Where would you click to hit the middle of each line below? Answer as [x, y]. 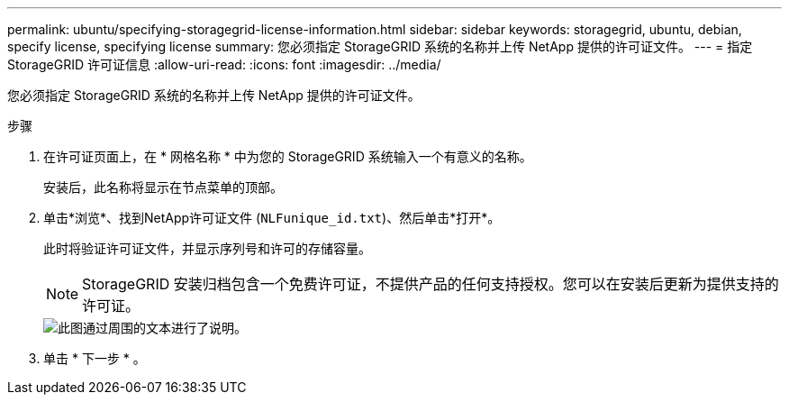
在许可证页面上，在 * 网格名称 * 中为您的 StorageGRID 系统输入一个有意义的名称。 [288, 156]
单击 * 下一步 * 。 [95, 358]
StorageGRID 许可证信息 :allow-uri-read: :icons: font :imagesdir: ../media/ [224, 64]
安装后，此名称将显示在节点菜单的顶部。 [163, 187]
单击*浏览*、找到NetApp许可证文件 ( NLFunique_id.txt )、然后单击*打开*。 [272, 218]
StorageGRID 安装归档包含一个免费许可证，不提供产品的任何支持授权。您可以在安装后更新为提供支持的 [431, 284]
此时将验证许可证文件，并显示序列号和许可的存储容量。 [207, 248]
